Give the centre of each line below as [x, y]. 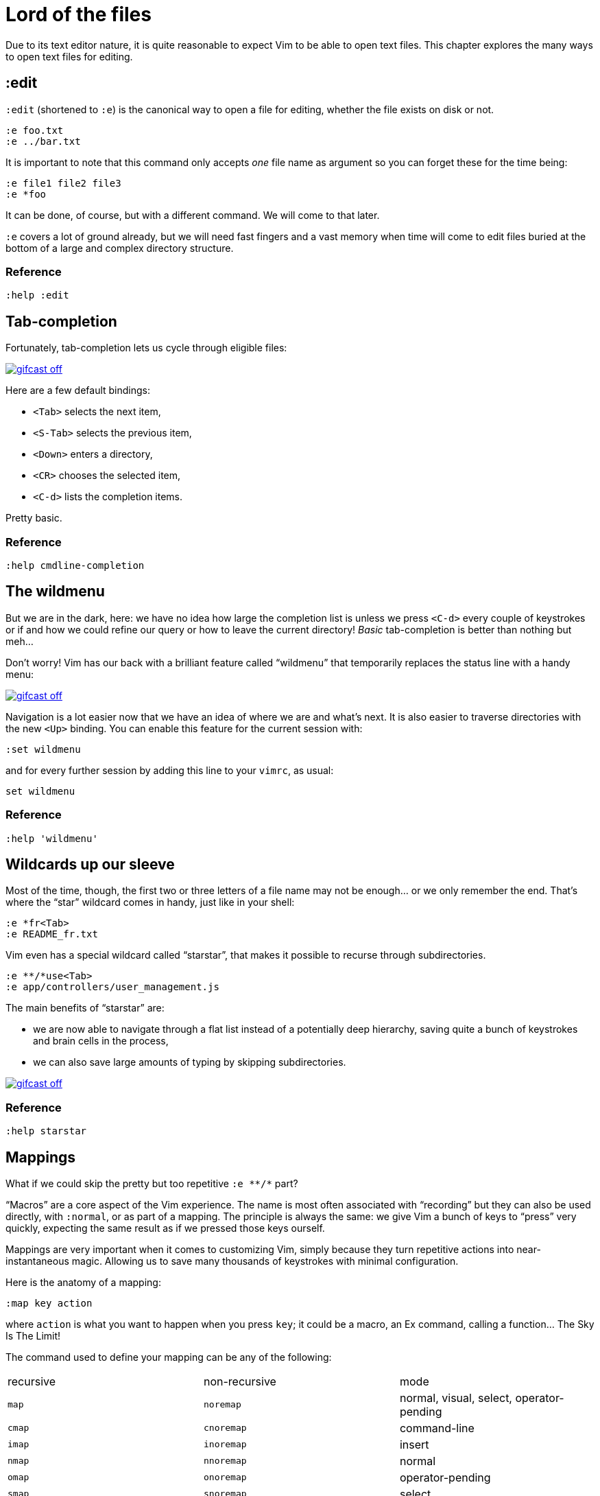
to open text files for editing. [69, 56]
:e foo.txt [35, 130]
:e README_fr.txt [52, 934]
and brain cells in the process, [101, 1041]
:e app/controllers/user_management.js [112, 987]
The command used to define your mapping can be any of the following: [169, 1357]
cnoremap [225, 1428]
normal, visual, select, [456, 1398]
